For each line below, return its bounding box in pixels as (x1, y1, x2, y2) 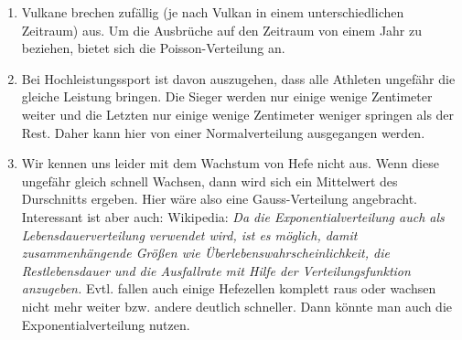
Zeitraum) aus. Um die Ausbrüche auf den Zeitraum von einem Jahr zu (21, 20, 423, 39)
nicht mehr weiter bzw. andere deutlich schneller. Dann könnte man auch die (21, 296, 452, 315)
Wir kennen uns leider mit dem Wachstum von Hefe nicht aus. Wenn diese (21, 154, 439, 173)
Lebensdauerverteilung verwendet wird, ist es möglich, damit (21, 225, 358, 244)
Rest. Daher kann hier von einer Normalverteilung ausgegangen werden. (21, 122, 425, 142)
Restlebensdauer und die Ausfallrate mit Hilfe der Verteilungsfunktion (21, 260, 411, 280)
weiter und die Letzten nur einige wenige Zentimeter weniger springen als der (21, 104, 455, 123)
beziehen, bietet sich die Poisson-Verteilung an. (21, 38, 285, 58)
